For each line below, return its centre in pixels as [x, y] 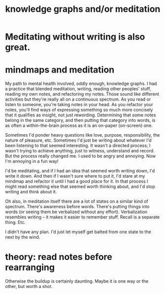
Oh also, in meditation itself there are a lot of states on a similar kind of [77, 201]
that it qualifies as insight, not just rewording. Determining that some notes [81, 115]
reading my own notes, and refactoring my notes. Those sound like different [82, 94]
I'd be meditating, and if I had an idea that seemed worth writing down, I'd [80, 171]
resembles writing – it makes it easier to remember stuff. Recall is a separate [82, 217]
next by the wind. [23, 237]
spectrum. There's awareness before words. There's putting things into [77, 207]
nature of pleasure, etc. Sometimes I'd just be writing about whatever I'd [78, 140]
